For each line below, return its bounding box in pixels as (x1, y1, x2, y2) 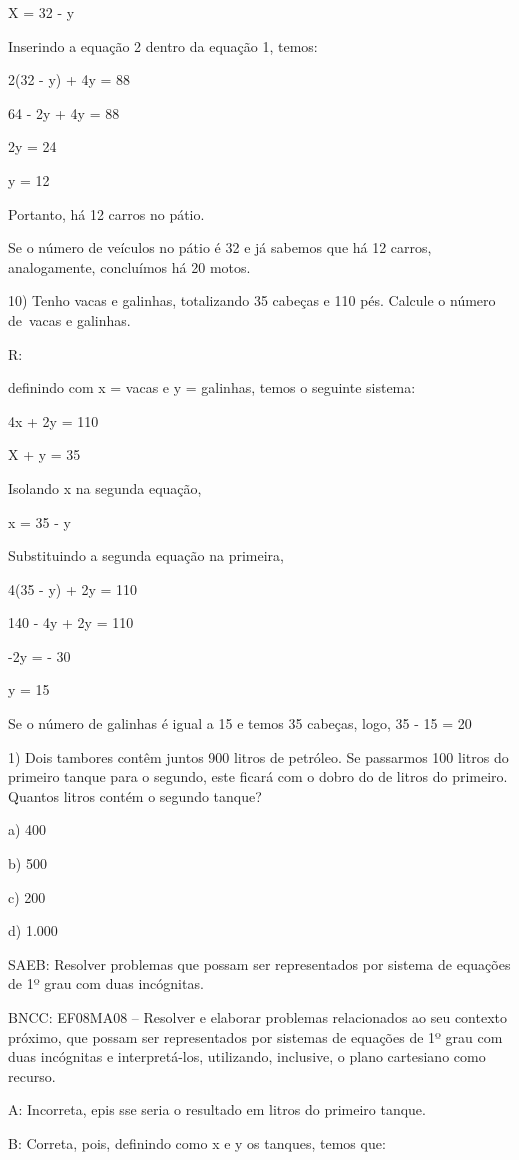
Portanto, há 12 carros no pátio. (8, 203, 205, 224)
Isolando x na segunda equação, (8, 477, 202, 498)
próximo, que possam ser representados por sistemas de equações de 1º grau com (8, 1026, 503, 1047)
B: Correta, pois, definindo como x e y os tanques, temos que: (8, 1132, 386, 1153)
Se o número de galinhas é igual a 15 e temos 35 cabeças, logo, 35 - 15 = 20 (8, 713, 472, 734)
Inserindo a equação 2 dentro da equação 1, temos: (8, 35, 318, 56)
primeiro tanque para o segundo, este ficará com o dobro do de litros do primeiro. (8, 766, 508, 787)
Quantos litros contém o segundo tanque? (8, 785, 262, 806)
